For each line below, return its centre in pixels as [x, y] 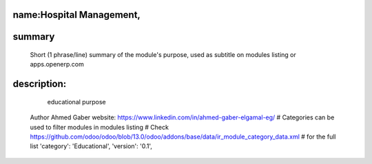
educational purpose [76, 102]
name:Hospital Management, [77, 15]
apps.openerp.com [57, 65]
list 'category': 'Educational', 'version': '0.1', [91, 146]
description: [40, 84]
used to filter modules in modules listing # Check [99, 127]
